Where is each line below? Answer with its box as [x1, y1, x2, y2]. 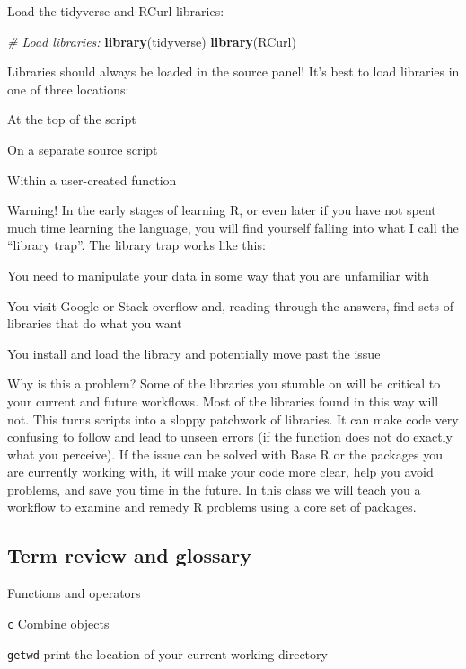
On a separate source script [7, 139, 158, 158]
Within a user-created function [7, 170, 177, 189]
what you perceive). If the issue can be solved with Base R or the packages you [7, 444, 443, 463]
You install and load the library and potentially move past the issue [7, 343, 381, 362]
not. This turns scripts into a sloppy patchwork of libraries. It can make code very [7, 409, 459, 428]
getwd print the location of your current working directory [7, 644, 328, 663]
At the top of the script [7, 110, 136, 129]
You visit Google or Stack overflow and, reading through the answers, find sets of [7, 296, 453, 315]
